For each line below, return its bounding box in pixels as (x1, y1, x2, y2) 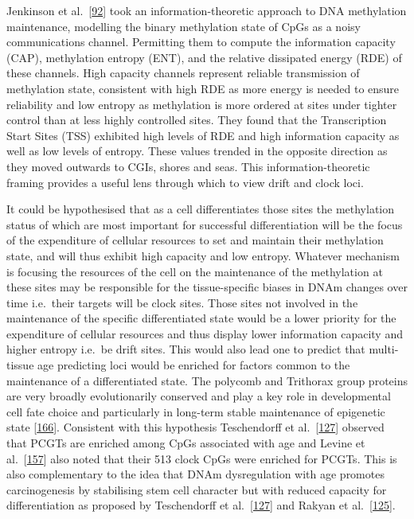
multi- (369, 341, 399, 357)
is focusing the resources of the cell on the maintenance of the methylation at (6, 263, 383, 279)
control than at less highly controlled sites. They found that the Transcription (6, 111, 387, 128)
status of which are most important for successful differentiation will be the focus (6, 216, 403, 232)
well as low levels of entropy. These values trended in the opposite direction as (6, 142, 388, 159)
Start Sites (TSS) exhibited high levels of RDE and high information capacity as (6, 127, 400, 143)
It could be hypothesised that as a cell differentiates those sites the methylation (6, 201, 395, 217)
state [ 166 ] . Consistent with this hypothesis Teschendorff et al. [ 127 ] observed (6, 419, 385, 435)
